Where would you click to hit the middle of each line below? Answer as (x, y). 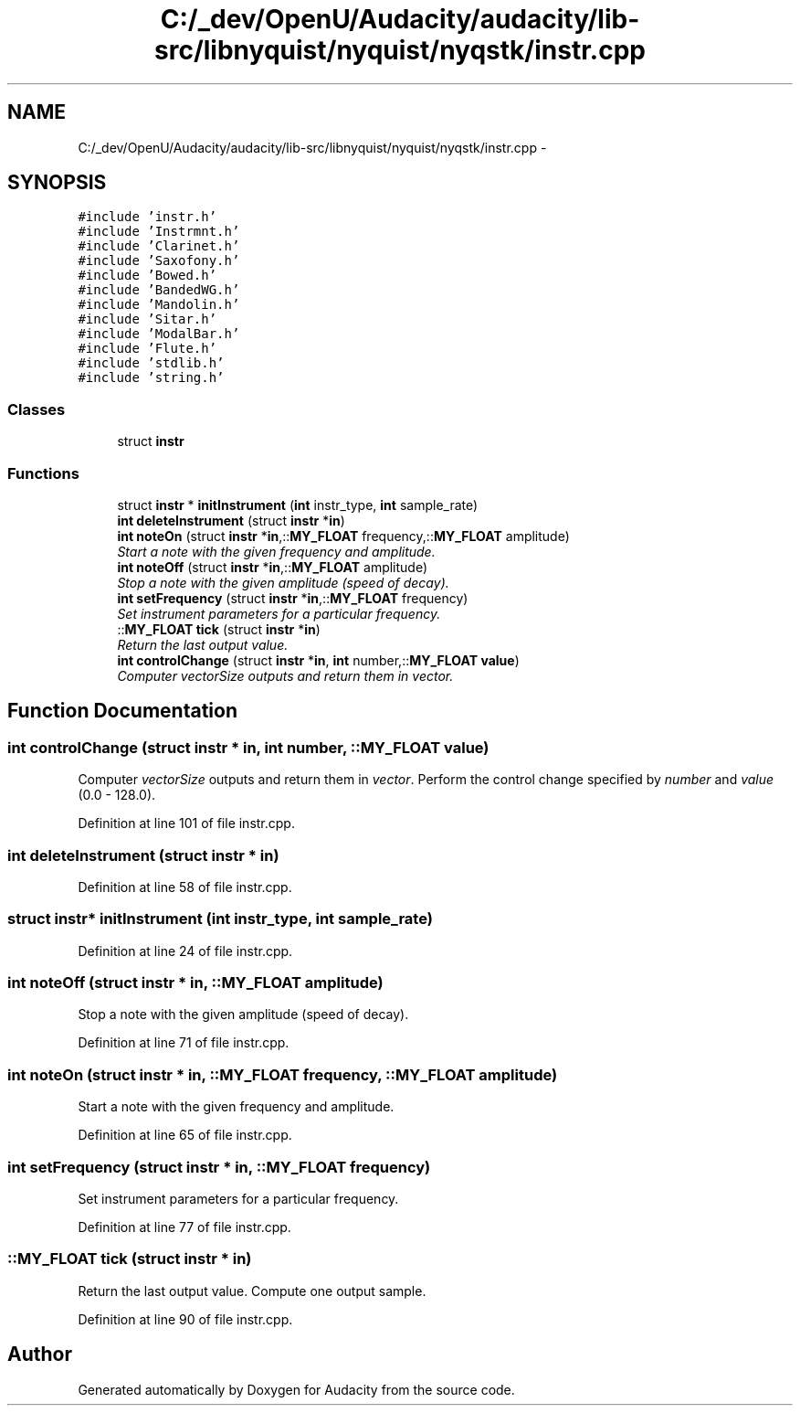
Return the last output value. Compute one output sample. (252, 1291)
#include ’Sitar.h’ (147, 319)
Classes (37, 409)
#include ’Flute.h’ (147, 349)
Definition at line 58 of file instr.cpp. (185, 887)
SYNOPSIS (57, 183)
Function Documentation (122, 711)
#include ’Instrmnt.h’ (159, 232)
